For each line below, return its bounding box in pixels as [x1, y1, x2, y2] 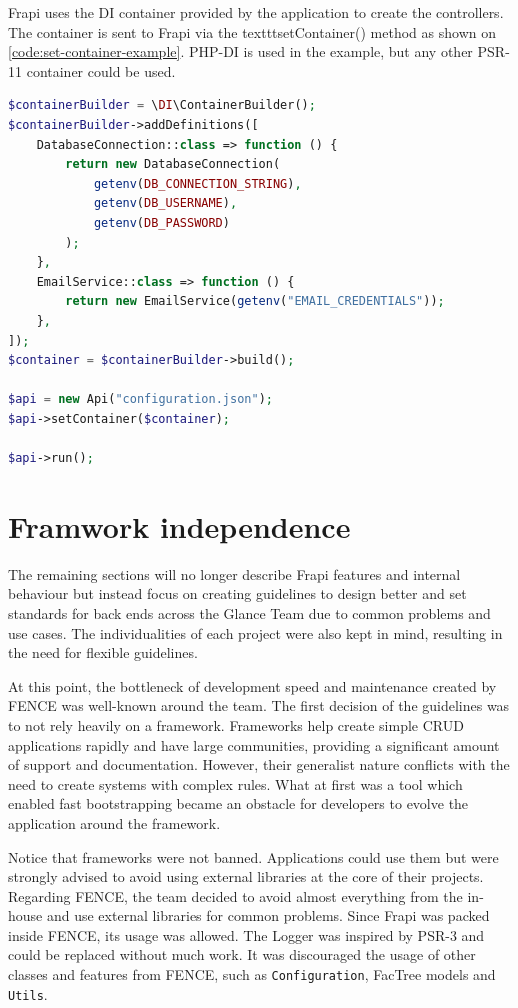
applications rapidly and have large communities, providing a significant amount [8, 734, 500, 755]
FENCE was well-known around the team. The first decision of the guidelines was [8, 695, 510, 716]
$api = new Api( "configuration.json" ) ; [8, 392, 273, 407]
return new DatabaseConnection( [65, 157, 281, 172]
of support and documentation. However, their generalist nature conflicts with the [8, 754, 510, 775]
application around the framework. [8, 812, 221, 833]
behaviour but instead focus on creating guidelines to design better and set [8, 583, 467, 604]
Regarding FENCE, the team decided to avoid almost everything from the [8, 885, 463, 906]
